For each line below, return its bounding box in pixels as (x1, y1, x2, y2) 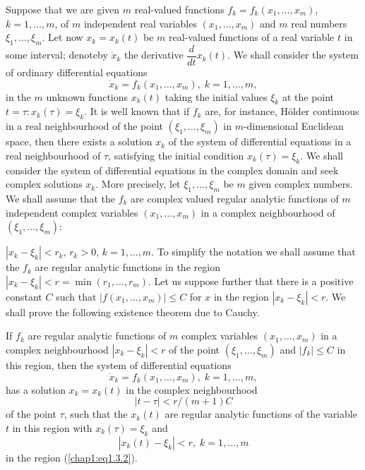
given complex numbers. (249, 176, 353, 191)
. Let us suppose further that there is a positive (148, 273, 354, 288)
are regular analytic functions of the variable (164, 406, 357, 421)
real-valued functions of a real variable (169, 30, 335, 44)
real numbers (291, 16, 347, 30)
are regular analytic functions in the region (35, 260, 220, 275)
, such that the (64, 406, 128, 421)
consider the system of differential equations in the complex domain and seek (6, 162, 339, 177)
